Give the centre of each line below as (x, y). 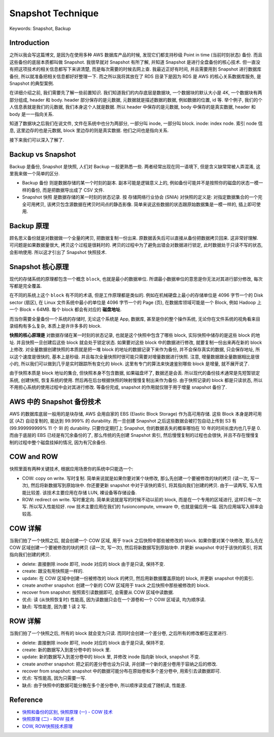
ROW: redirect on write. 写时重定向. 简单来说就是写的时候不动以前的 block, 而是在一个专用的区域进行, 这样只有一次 (142, 500)
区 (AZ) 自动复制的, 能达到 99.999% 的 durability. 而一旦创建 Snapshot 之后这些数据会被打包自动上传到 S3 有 (123, 421)
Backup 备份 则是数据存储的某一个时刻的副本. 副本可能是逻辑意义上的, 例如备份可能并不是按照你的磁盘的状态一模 (140, 183)
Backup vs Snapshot (43, 154)
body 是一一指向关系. (32, 114)
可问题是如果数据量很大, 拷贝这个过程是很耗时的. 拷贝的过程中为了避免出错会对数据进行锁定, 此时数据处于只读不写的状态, (136, 245)
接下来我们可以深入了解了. (37, 140)
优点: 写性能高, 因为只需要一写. (54, 678)
